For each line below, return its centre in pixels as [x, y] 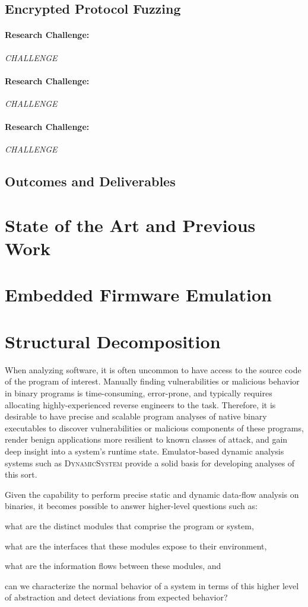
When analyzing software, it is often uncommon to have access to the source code [153, 369]
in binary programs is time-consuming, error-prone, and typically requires [139, 393]
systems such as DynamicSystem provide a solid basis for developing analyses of [150, 463]
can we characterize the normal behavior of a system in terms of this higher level [152, 585]
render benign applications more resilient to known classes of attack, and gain [146, 439]
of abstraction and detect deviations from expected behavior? [116, 597]
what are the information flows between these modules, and [113, 566]
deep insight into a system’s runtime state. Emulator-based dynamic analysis [145, 451]
